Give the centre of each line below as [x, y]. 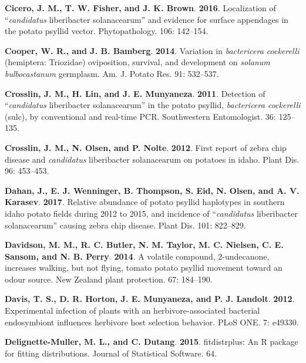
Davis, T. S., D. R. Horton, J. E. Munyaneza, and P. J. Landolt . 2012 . [150, 299]
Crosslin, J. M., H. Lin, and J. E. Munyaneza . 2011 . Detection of [135, 93]
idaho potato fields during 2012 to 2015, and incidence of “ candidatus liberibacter [151, 213]
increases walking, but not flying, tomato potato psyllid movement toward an [144, 268]
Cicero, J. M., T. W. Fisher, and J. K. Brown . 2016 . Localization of [140, 8]
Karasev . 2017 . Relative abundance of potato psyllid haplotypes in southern [145, 202]
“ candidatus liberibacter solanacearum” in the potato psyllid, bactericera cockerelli [153, 105]
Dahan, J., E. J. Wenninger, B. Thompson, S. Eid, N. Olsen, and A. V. [152, 190]
